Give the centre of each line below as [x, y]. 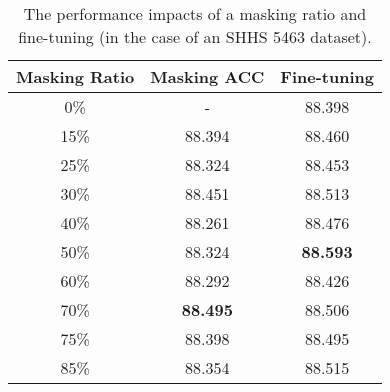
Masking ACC [207, 76]
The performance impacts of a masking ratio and [195, 13]
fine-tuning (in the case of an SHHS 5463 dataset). [195, 36]
